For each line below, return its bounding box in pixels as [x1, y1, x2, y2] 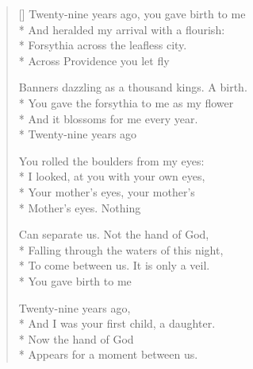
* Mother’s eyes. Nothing [18, 199, 141, 216]
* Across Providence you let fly [18, 52, 170, 68]
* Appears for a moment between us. [18, 346, 198, 363]
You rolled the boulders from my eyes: [18, 152, 205, 169]
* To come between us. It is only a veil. [18, 257, 210, 274]
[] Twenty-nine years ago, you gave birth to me [18, 6, 246, 21]
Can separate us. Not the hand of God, [18, 226, 209, 243]
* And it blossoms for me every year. [18, 110, 198, 126]
